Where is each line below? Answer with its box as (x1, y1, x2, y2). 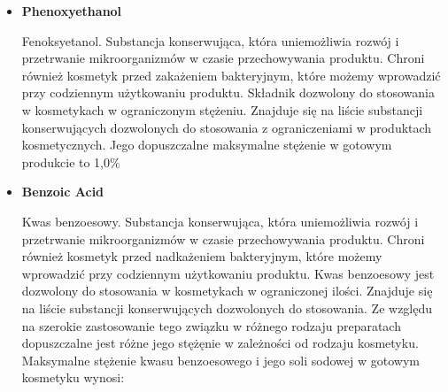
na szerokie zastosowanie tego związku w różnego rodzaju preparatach (21, 316, 401, 334)
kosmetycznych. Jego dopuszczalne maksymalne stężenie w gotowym (21, 135, 392, 154)
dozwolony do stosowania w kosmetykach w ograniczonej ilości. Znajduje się (21, 281, 433, 300)
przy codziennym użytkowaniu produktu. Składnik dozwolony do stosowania (21, 83, 436, 102)
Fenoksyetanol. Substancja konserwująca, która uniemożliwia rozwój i (21, 31, 399, 50)
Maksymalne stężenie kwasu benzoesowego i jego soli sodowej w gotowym (21, 350, 420, 369)
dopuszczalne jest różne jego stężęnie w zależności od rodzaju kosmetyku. (21, 334, 419, 352)
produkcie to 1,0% (21, 152, 120, 171)
